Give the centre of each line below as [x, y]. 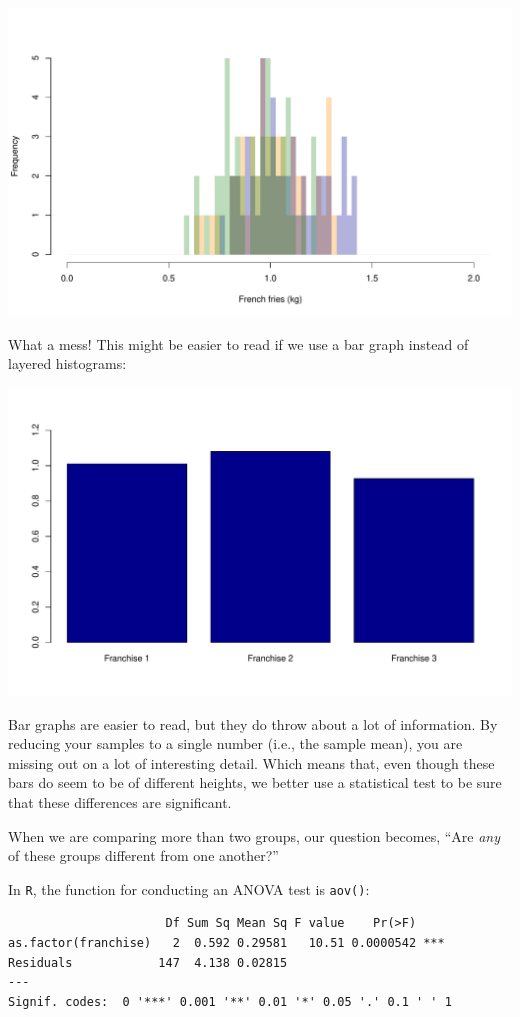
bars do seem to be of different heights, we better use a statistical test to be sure [255, 782]
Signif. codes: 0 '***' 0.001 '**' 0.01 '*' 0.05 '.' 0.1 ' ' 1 [230, 1001]
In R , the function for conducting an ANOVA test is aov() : [189, 888]
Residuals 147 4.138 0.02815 [148, 962]
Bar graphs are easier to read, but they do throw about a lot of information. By [253, 723]
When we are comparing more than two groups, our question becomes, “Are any [254, 835]
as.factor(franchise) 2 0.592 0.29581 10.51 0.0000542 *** [226, 943]
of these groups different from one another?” [143, 855]
